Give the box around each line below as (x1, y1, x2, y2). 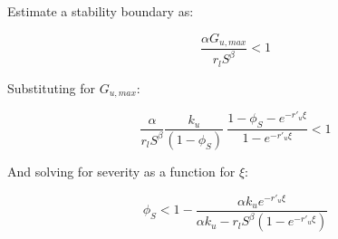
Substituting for (7, 78, 95, 97)
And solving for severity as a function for (7, 162, 236, 181)
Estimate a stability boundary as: (7, 2, 194, 20)
